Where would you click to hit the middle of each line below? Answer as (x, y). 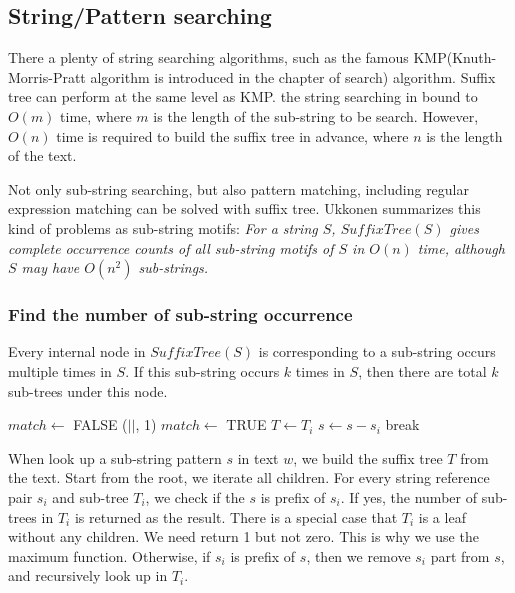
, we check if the (195, 496)
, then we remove (358, 555)
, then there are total (422, 370)
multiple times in (60, 370)
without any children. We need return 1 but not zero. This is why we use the (243, 536)
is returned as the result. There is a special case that (236, 516)
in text (258, 457)
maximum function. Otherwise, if (109, 555)
